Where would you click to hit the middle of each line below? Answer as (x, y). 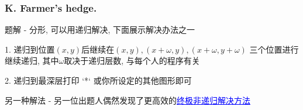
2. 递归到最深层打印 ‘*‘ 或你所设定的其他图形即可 (98, 80)
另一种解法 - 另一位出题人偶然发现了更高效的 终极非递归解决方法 (128, 100)
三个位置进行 (274, 49)
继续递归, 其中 (32, 61)
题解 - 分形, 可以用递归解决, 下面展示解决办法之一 (100, 30)
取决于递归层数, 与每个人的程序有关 (132, 61)
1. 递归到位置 (30, 49)
